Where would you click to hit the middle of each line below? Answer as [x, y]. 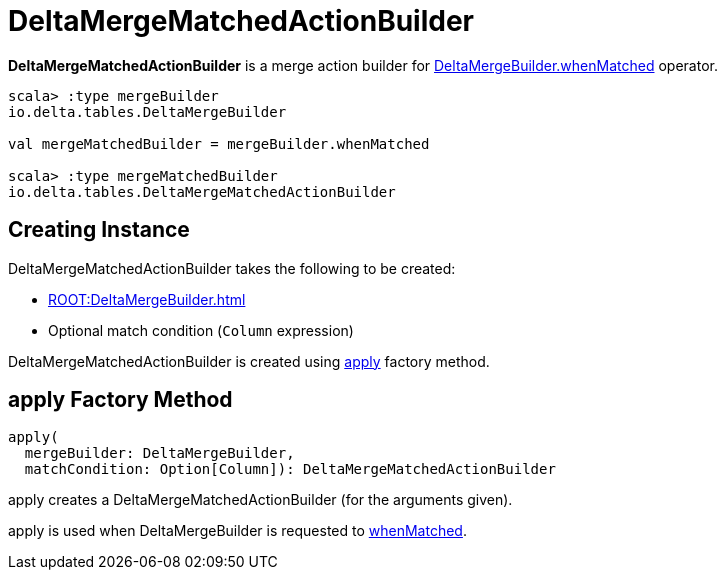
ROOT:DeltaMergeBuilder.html [147, 299]
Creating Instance [99, 230]
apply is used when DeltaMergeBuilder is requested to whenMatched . [237, 531]
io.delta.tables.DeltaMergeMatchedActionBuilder [202, 191]
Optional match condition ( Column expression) [201, 330]
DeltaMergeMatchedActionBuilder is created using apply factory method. [249, 361]
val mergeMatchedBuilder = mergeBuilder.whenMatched [219, 143]
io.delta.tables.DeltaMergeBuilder [147, 111]
